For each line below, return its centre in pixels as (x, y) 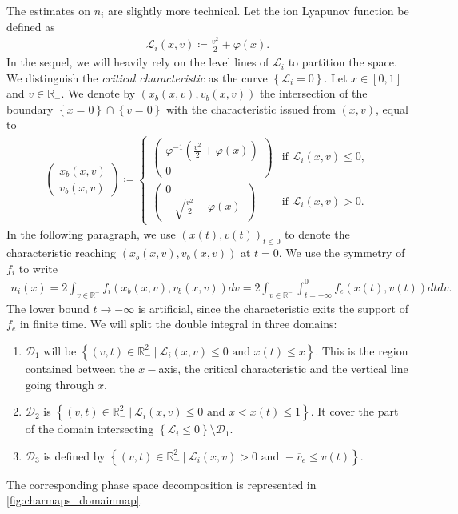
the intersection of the (313, 93)
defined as (31, 26)
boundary (30, 108)
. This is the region (362, 350)
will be (60, 350)
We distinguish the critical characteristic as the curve (137, 77)
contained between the (80, 368)
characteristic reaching (62, 253)
